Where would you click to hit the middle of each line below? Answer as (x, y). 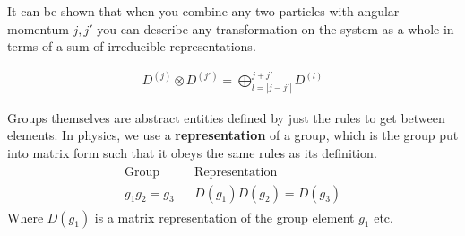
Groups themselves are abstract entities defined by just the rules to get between (226, 117)
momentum (38, 28)
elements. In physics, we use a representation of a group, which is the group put (233, 135)
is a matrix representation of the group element (224, 217)
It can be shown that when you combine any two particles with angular (203, 11)
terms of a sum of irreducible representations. (132, 46)
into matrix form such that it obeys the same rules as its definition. (192, 152)
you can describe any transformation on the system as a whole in (276, 28)
